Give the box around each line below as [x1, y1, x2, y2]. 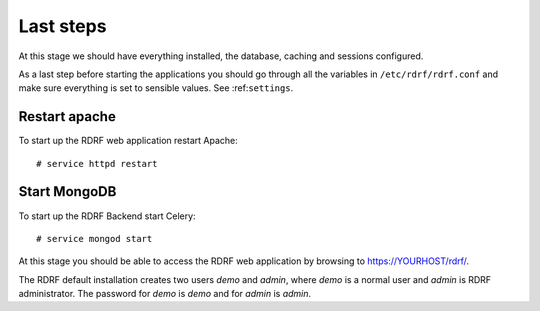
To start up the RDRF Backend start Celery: [18, 210, 196, 222]
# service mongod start [36, 233, 153, 244]
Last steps [18, 15, 107, 37]
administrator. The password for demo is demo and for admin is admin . [18, 288, 312, 300]
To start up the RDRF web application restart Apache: [18, 135, 239, 147]
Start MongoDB [18, 183, 117, 200]
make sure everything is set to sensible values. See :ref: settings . [18, 82, 294, 94]
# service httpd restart [36, 158, 158, 169]
